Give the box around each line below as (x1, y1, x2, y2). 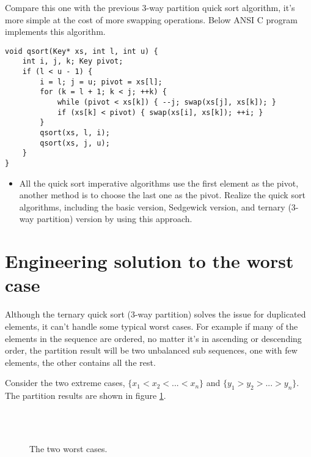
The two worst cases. (29, 442, 108, 455)
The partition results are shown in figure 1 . (5, 389, 166, 402)
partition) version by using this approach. (37, 212, 192, 225)
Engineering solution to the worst (5, 248, 294, 273)
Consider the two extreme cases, (5, 376, 125, 389)
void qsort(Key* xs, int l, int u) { (5, 46, 158, 56)
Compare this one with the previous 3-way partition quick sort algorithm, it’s (5, 1, 295, 13)
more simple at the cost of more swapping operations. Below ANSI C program (5, 13, 298, 26)
